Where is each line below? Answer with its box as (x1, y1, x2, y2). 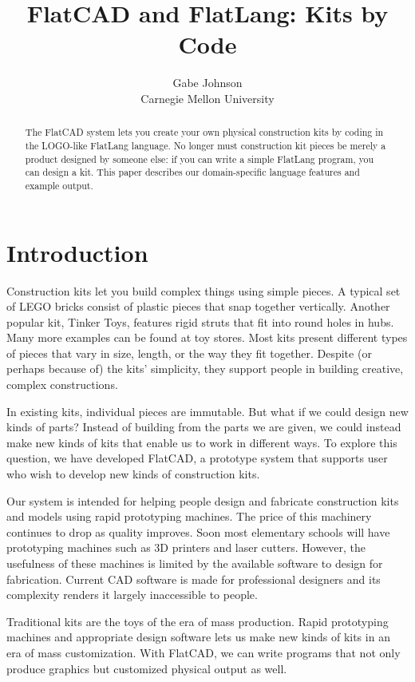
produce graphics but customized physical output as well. (6, 660, 287, 676)
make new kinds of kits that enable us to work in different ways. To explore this (6, 434, 397, 450)
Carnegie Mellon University (140, 89, 275, 106)
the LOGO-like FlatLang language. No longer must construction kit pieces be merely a (25, 138, 386, 152)
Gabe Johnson (172, 74, 243, 91)
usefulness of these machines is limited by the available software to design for (6, 555, 383, 572)
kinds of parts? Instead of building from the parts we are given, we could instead (6, 418, 401, 435)
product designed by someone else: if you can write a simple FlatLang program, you (25, 152, 374, 165)
